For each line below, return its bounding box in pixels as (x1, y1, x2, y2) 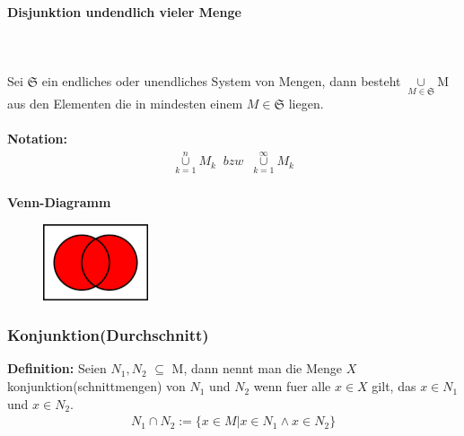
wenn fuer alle (253, 377, 331, 396)
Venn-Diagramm (7, 193, 111, 212)
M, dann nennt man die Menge (171, 359, 343, 378)
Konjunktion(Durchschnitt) (7, 324, 209, 346)
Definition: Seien (7, 359, 107, 378)
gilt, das (372, 377, 416, 396)
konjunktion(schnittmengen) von (7, 377, 186, 396)
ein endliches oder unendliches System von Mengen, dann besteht (41, 71, 401, 90)
